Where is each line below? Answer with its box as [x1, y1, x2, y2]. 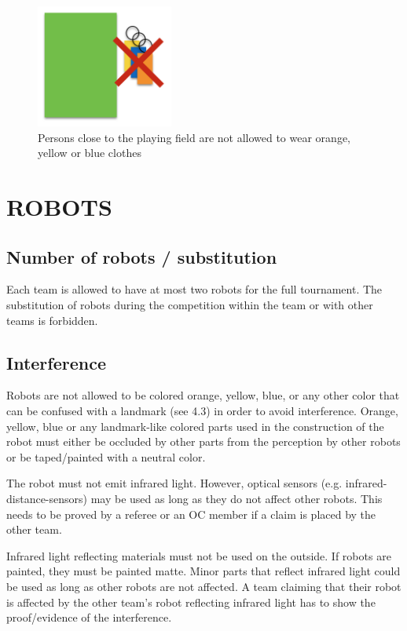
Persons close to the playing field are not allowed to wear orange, [38, 129, 350, 145]
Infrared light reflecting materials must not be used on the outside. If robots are [6, 547, 391, 564]
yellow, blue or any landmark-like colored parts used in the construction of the [6, 418, 384, 434]
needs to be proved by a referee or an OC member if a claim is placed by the [6, 505, 376, 522]
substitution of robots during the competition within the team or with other [6, 297, 373, 313]
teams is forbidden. [6, 312, 98, 328]
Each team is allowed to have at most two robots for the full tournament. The [6, 281, 383, 297]
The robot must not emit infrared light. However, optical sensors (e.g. [6, 475, 343, 491]
